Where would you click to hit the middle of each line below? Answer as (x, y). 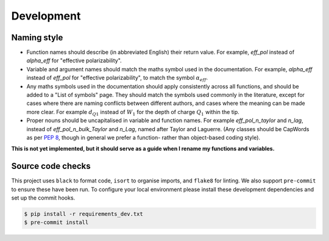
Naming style (37, 38)
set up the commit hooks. (43, 198)
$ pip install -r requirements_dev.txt (83, 214)
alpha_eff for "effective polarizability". (74, 60)
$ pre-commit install (56, 222)
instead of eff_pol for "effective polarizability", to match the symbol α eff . (117, 78)
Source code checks (51, 166)
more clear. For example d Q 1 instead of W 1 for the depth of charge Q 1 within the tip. (133, 113)
